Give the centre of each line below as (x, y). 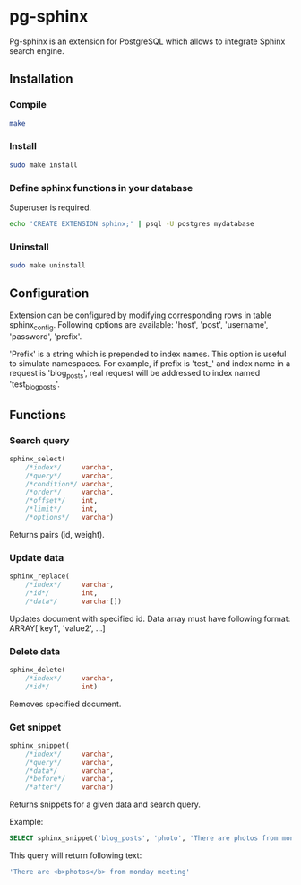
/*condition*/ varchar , (70, 484)
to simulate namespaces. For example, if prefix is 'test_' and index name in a (150, 363)
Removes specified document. (65, 704)
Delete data (35, 651)
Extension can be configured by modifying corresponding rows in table (140, 315)
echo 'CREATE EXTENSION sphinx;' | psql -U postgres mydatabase (132, 223)
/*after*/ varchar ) (70, 787)
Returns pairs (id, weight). (57, 534)
